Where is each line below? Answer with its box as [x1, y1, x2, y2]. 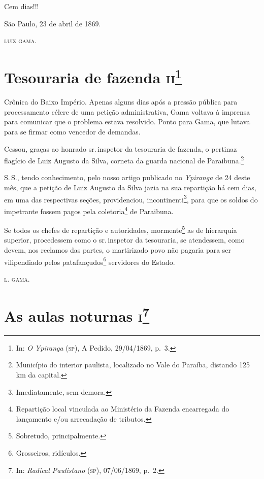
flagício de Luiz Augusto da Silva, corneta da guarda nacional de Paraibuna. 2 [4, 154, 244, 165]
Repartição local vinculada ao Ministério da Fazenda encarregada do [16, 403, 229, 414]
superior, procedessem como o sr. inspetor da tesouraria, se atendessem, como [4, 234, 245, 245]
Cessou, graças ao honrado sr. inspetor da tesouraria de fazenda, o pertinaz [4, 143, 237, 154]
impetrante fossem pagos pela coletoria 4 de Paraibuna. [4, 204, 174, 216]
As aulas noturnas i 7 [4, 303, 150, 326]
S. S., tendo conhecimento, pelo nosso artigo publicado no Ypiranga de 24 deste [4, 172, 250, 183]
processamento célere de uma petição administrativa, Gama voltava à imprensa [4, 106, 250, 117]
